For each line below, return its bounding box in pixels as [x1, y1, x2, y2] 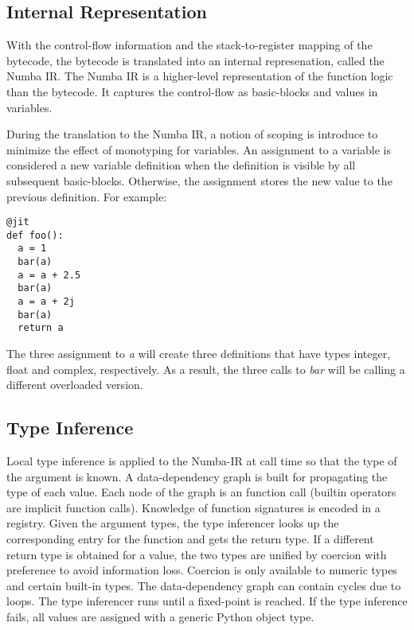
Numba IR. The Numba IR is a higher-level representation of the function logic [6, 68, 393, 84]
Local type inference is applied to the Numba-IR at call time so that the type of [6, 453, 397, 469]
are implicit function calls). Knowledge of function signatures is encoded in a [6, 499, 381, 515]
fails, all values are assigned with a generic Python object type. [6, 608, 314, 624]
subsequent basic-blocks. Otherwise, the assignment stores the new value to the [6, 172, 393, 189]
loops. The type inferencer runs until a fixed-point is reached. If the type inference [6, 593, 408, 609]
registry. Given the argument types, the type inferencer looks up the [6, 515, 339, 531]
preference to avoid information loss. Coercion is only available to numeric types [6, 562, 397, 578]
